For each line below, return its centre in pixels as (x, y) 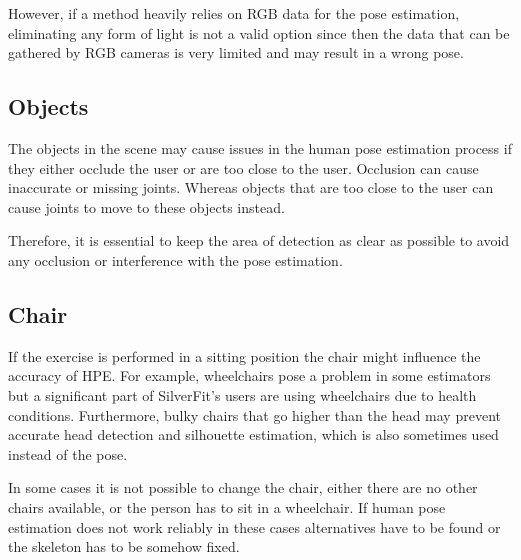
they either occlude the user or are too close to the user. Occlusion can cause (243, 167)
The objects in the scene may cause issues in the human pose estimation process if (260, 147)
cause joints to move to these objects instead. (146, 206)
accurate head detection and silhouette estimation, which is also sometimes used (253, 434)
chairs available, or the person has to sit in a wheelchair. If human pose (227, 506)
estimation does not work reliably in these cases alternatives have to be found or (254, 526)
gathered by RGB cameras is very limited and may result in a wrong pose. (236, 52)
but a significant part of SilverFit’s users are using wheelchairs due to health (242, 394)
